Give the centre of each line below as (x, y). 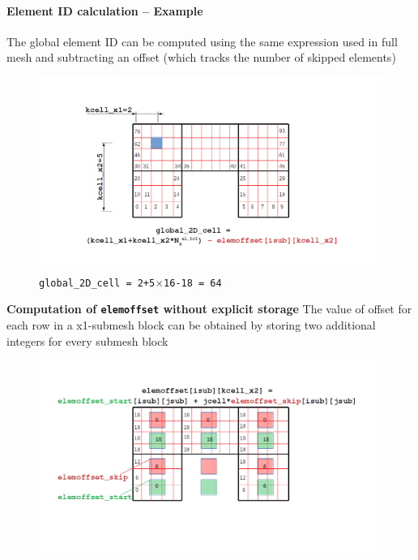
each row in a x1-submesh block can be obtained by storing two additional (191, 324)
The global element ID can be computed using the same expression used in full (202, 41)
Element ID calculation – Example (105, 10)
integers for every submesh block (87, 340)
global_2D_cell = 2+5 (97, 283)
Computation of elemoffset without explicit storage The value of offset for (209, 309)
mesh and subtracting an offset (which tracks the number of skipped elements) (201, 57)
